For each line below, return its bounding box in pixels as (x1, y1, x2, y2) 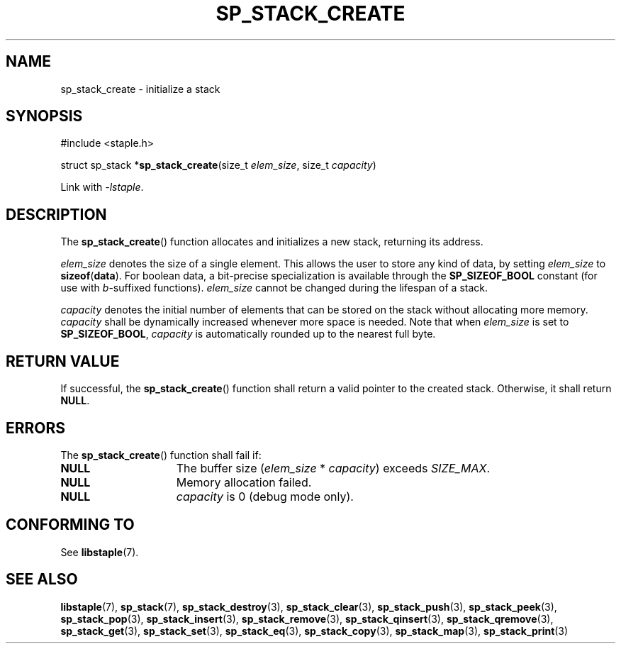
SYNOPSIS (6, 107, 83, 126)
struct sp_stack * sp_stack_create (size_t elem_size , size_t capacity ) (60, 159, 376, 172)
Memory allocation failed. (176, 475, 312, 489)
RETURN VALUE (6, 352, 120, 370)
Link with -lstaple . (60, 181, 144, 194)
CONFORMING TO (6, 516, 135, 534)
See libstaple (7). (60, 545, 139, 558)
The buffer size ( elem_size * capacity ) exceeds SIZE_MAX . (176, 460, 491, 475)
